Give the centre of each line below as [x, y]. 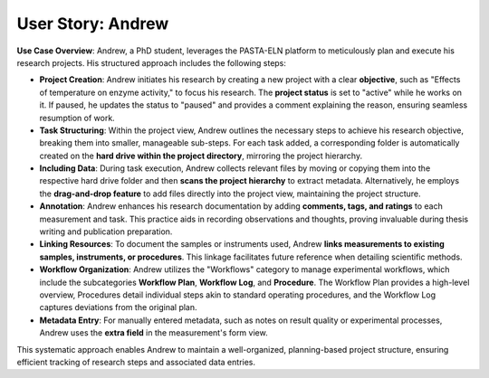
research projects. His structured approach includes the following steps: [152, 62]
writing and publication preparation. [106, 232]
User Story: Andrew [93, 24]
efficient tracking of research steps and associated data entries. [136, 362]
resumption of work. [77, 118]
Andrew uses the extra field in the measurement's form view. [153, 333]
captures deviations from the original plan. [119, 307]
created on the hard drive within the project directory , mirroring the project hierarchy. [201, 156]
